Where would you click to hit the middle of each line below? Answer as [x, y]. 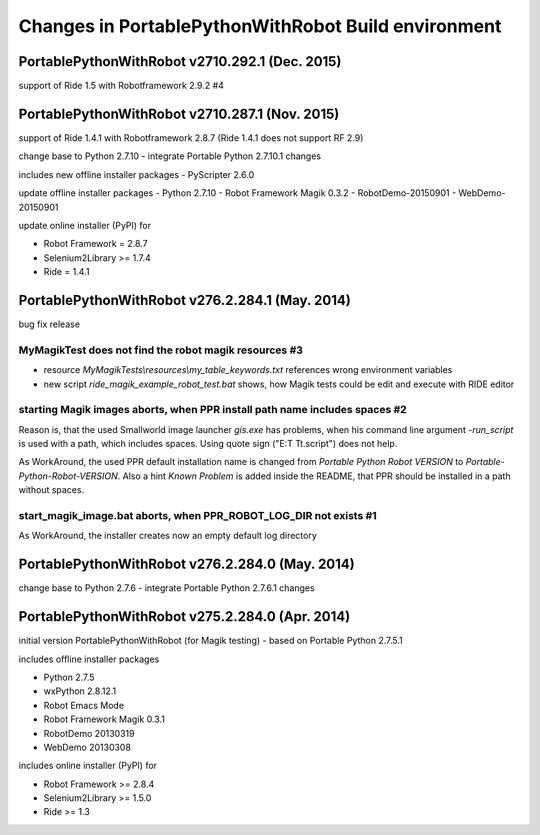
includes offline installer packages [89, 659]
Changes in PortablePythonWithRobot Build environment [260, 26]
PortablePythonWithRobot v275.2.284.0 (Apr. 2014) [184, 616]
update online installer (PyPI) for [85, 225]
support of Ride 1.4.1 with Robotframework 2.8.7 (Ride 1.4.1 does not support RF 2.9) [191, 137]
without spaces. [51, 490]
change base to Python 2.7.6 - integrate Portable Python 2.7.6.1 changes [166, 588]
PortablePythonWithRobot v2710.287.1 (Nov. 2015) [179, 113]
